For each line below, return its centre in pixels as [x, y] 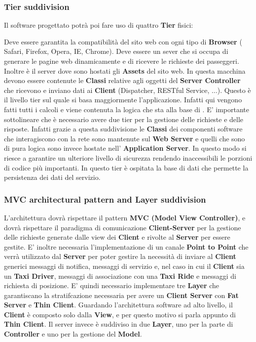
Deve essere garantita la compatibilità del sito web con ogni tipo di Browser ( [123, 41]
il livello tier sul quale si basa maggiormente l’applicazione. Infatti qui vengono [123, 100]
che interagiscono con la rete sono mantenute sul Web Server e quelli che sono [125, 138]
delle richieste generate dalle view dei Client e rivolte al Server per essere [117, 237]
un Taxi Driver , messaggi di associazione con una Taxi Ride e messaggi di [120, 276]
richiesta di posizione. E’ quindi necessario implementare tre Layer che [112, 285]
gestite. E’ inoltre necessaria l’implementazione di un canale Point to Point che [126, 246]
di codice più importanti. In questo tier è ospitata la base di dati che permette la [126, 167]
